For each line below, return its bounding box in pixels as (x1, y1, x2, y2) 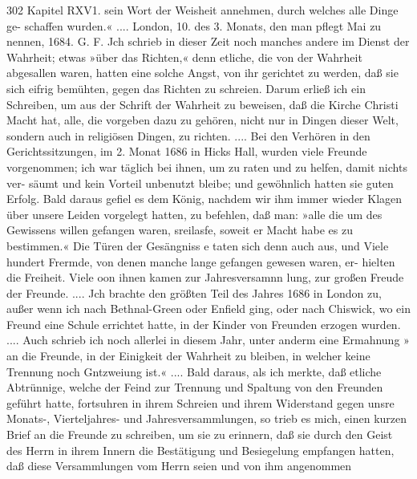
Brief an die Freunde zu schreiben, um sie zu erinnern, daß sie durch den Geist (6, 426, 393, 443)
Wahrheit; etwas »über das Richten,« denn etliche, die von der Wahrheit (6, 48, 362, 65)
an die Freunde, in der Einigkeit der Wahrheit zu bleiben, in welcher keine (6, 347, 370, 364)
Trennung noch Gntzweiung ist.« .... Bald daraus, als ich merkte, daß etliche (6, 363, 382, 380)
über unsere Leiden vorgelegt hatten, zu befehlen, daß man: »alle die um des (6, 205, 383, 222)
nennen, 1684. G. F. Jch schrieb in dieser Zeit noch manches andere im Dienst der (6, 33, 410, 50)
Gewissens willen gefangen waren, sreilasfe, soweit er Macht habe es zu (6, 221, 353, 238)
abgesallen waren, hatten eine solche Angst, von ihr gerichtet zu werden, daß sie (6, 64, 399, 81)
